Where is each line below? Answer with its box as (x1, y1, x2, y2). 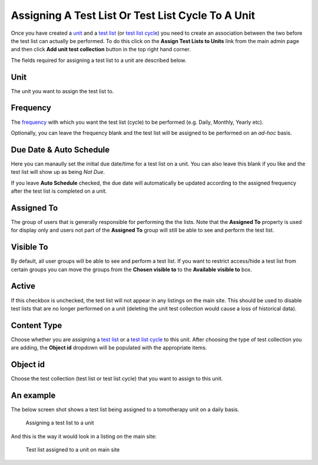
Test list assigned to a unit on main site (25, 446, 120, 453)
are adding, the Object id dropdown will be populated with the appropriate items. (11, 344, 207, 351)
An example (11, 390, 56, 400)
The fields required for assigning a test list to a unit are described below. (11, 57, 187, 64)
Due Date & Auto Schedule (11, 144, 110, 154)
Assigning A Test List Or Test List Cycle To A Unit (11, 9, 256, 22)
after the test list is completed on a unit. (11, 187, 107, 194)
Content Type (11, 320, 62, 330)
